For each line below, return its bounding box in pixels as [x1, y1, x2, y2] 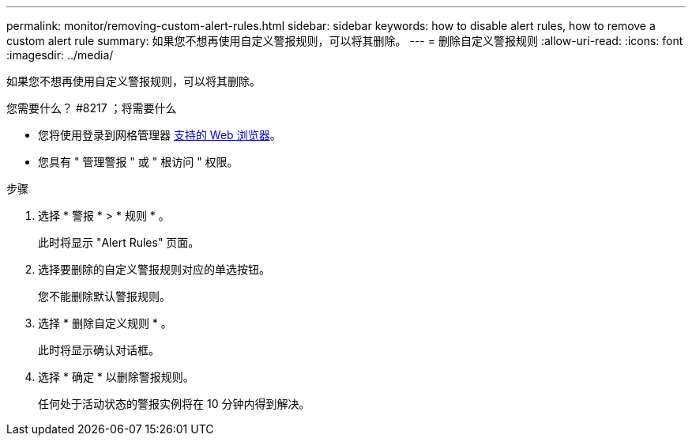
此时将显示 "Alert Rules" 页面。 [38, 236, 200, 249]
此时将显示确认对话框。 [38, 343, 160, 357]
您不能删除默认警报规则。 [38, 289, 171, 303]
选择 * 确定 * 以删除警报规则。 [38, 370, 194, 383]
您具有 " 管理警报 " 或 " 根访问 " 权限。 [38, 155, 239, 168]
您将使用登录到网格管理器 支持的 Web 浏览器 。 [38, 128, 281, 142]
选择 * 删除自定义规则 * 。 [38, 316, 172, 330]
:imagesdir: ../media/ [6, 48, 114, 62]
